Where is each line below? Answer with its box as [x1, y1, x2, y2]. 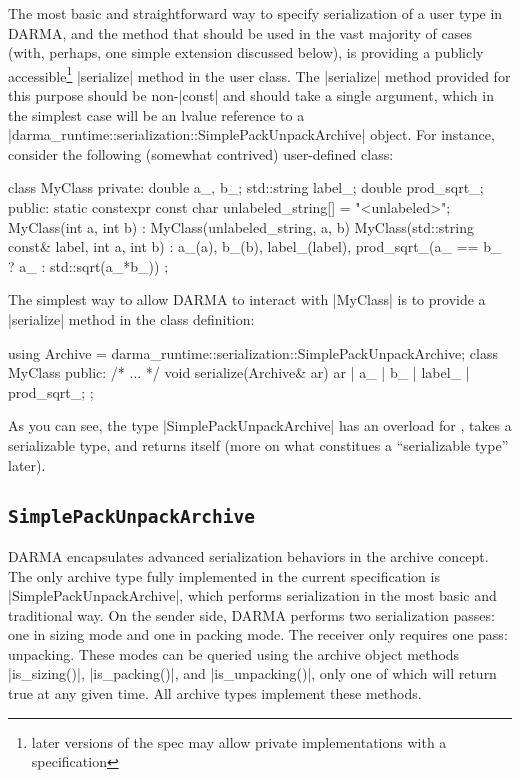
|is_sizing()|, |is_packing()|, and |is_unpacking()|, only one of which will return [8, 663, 497, 684]
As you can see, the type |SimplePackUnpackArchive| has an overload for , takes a [8, 415, 512, 436]
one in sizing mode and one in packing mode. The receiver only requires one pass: [8, 624, 508, 645]
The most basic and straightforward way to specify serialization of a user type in [8, 3, 503, 23]
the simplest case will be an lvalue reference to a [8, 104, 305, 125]
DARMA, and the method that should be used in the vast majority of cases [8, 22, 472, 43]
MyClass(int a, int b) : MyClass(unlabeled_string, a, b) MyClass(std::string [8, 216, 474, 237]
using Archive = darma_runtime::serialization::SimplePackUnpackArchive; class [8, 342, 498, 363]
